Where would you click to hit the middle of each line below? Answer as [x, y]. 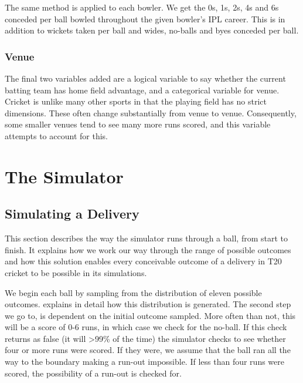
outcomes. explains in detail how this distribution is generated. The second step [148, 304]
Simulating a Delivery [72, 214]
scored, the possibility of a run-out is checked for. [93, 373]
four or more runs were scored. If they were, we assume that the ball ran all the [148, 350]
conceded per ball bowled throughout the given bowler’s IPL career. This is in [145, 19]
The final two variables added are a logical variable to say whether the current [145, 78]
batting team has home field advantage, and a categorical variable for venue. [142, 90]
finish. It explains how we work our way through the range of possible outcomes [148, 249]
